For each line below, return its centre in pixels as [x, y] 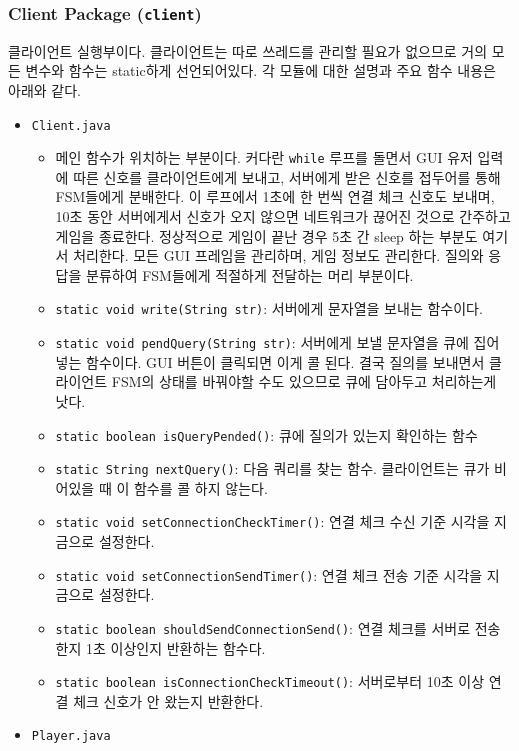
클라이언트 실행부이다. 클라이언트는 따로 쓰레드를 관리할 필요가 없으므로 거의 [248, 50]
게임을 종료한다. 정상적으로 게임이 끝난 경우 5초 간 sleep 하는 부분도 [266, 235]
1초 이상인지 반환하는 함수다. [176, 647]
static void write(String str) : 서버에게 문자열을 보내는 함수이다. [269, 308]
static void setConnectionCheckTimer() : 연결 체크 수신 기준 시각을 [272, 521]
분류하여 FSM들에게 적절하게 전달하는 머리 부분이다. [250, 274]
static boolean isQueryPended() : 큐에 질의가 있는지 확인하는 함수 [266, 434]
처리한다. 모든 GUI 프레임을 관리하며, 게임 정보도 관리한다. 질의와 [278, 255]
